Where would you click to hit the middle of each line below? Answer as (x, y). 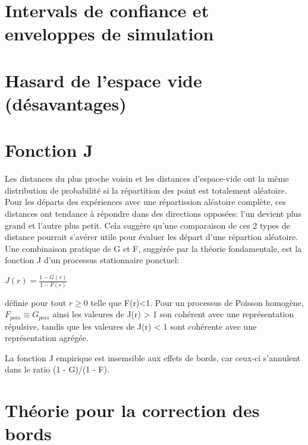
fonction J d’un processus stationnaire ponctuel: (92, 260)
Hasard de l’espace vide (103, 80)
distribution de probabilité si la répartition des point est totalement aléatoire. (146, 190)
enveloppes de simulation (109, 34)
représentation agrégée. (47, 338)
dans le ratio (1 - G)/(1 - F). (57, 369)
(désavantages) (66, 103)
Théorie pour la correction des (132, 410)
